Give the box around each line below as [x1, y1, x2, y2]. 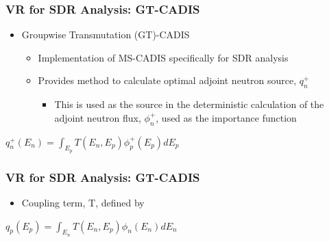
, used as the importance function [156, 110, 297, 124]
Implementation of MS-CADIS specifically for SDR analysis [38, 50, 289, 64]
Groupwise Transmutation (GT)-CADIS [21, 27, 190, 42]
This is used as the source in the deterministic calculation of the [54, 97, 324, 111]
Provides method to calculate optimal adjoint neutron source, [38, 73, 297, 88]
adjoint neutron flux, [54, 110, 141, 124]
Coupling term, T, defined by [21, 196, 145, 210]
